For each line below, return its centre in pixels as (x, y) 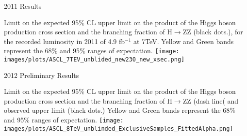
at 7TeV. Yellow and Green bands (184, 41)
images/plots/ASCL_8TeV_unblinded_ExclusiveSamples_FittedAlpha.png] (119, 128)
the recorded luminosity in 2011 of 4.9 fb (65, 41)
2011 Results (23, 6)
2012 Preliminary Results (41, 75)
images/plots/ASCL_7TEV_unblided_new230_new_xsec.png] (94, 60)
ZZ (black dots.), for (213, 32)
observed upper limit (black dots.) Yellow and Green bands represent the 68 (117, 110)
